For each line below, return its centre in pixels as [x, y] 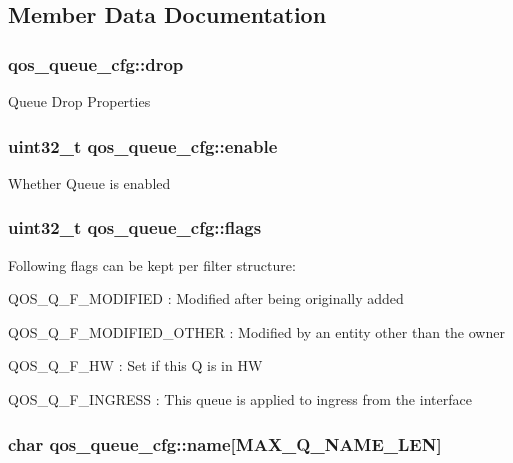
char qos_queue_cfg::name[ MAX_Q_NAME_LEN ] [225, 443]
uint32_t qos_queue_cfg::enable [143, 145]
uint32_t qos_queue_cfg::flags [135, 227]
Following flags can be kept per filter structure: [152, 264]
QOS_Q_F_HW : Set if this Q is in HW [135, 365]
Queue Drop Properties [79, 101]
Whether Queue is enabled [89, 182]
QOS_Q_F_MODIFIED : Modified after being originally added [206, 298]
